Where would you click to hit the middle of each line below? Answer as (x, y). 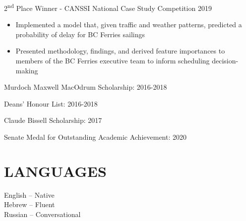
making (27, 70)
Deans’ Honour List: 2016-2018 (51, 103)
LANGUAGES (55, 171)
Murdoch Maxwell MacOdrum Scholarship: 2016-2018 (86, 87)
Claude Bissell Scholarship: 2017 (53, 120)
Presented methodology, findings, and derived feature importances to (120, 51)
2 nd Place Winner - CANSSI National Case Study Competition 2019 (108, 7)
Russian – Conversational (42, 214)
